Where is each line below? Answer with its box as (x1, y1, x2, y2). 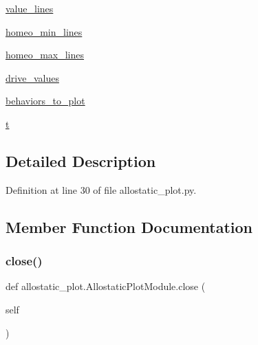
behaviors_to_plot (6, 93, 85, 108)
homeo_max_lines (6, 47, 85, 62)
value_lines (6, 1, 54, 15)
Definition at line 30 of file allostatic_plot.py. (6, 182, 197, 197)
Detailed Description (6, 150, 156, 171)
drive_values (6, 70, 59, 85)
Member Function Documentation (6, 216, 253, 237)
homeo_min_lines (6, 24, 83, 38)
